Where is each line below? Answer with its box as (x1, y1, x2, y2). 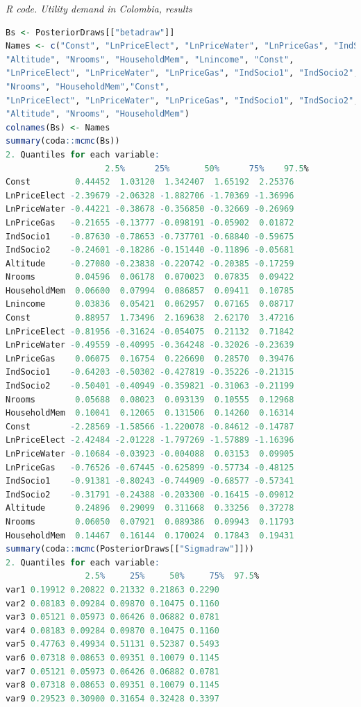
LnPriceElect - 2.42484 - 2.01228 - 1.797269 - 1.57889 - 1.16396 (6, 435, 294, 445)
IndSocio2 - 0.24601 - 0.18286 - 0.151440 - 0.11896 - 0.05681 (6, 245, 294, 255)
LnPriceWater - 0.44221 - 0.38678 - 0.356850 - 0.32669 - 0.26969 (6, 204, 294, 214)
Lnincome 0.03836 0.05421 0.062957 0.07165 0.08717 (6, 299, 294, 309)
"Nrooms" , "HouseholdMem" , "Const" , (6, 81, 170, 92)
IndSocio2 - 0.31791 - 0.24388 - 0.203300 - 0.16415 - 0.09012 (6, 489, 294, 500)
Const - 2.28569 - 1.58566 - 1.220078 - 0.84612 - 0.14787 (6, 421, 294, 432)
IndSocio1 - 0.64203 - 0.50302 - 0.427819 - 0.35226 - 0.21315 (6, 367, 294, 377)
